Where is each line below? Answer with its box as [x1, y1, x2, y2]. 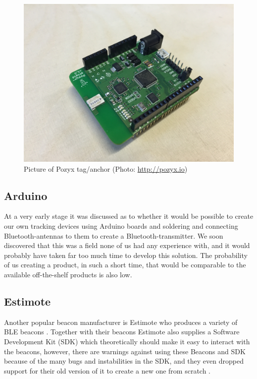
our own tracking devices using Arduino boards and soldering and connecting [4, 220, 238, 231]
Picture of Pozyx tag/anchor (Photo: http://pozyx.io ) [24, 163, 188, 174]
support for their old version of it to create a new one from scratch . [4, 365, 211, 376]
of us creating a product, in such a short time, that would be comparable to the [4, 259, 246, 270]
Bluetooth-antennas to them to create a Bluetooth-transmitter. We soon [4, 230, 223, 241]
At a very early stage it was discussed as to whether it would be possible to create [4, 211, 254, 221]
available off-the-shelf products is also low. [4, 269, 132, 279]
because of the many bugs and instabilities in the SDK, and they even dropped [4, 356, 244, 366]
